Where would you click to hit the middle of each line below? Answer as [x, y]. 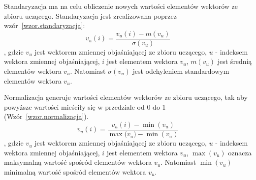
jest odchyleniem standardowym [181, 71]
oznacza [240, 152]
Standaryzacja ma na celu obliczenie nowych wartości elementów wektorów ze [121, 6]
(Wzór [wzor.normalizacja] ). [46, 116]
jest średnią [235, 61]
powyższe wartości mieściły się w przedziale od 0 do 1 [85, 106]
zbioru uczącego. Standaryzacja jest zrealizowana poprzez [90, 15]
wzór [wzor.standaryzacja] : [45, 25]
